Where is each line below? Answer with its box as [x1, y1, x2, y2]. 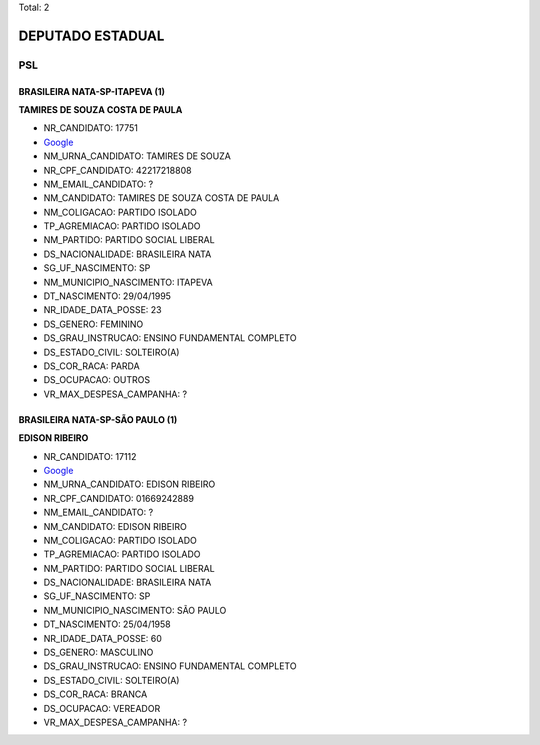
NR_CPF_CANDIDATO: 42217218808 [43, 164, 192, 176]
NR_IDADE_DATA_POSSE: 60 [43, 632, 162, 644]
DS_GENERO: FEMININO [43, 318, 144, 330]
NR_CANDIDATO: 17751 [43, 122, 139, 134]
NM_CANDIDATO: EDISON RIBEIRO [43, 520, 187, 532]
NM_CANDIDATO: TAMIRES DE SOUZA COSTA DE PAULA [43, 192, 280, 204]
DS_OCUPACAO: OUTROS [43, 374, 151, 386]
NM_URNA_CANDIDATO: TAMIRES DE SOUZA [43, 150, 232, 162]
